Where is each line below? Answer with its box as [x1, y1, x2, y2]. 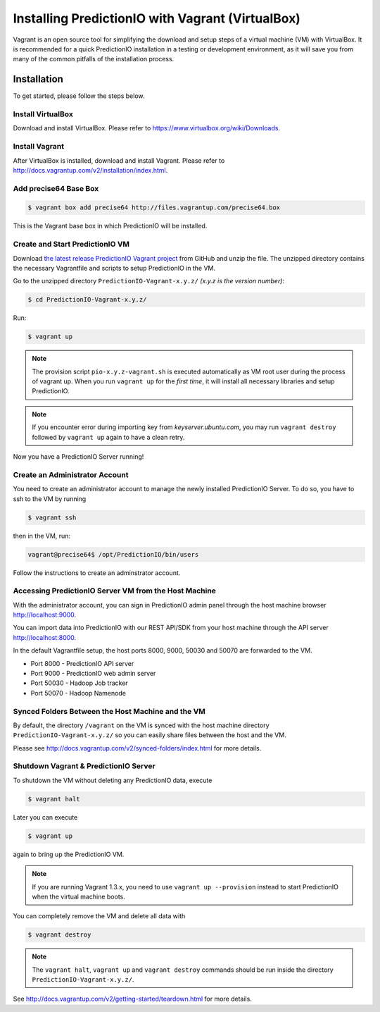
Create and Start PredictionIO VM [13, 240, 130, 249]
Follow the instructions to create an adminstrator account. [13, 568, 181, 577]
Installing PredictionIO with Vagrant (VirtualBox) [13, 11, 300, 26]
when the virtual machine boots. [32, 892, 126, 901]
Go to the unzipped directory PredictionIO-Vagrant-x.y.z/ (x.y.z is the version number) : [13, 277, 285, 285]
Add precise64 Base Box [13, 183, 99, 193]
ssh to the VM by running [13, 494, 87, 503]
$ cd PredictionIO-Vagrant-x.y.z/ [27, 296, 147, 304]
